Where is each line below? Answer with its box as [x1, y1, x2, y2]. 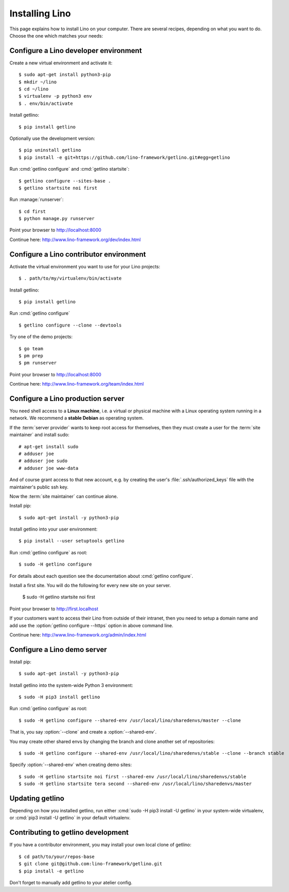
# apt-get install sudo [19, 444, 79, 449]
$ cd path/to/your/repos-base [19, 853, 95, 860]
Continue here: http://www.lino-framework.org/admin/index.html [9, 631, 147, 638]
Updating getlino [9, 794, 64, 803]
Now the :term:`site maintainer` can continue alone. [9, 493, 118, 499]
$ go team [19, 345, 43, 352]
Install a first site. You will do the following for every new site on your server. [9, 582, 171, 589]
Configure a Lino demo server [9, 645, 107, 654]
